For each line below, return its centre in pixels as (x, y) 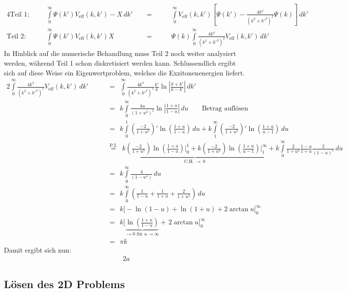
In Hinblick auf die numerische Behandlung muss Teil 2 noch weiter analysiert (120, 53)
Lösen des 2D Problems (64, 283)
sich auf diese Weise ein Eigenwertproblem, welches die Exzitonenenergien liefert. (124, 72)
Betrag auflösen (225, 108)
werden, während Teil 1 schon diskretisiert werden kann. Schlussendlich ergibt (120, 63)
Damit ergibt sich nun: (38, 249)
